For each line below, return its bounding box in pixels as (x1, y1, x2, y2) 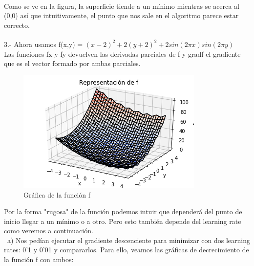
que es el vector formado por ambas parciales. (4, 58, 141, 68)
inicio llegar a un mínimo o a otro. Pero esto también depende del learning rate (4, 216, 241, 226)
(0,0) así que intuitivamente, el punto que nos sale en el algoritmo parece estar (4, 10, 239, 21)
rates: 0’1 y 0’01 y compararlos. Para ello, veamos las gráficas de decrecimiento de (4, 244, 249, 255)
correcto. (4, 20, 30, 30)
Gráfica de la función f (23, 190, 91, 200)
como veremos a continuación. (4, 225, 93, 236)
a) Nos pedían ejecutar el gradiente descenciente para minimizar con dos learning (7, 235, 251, 245)
